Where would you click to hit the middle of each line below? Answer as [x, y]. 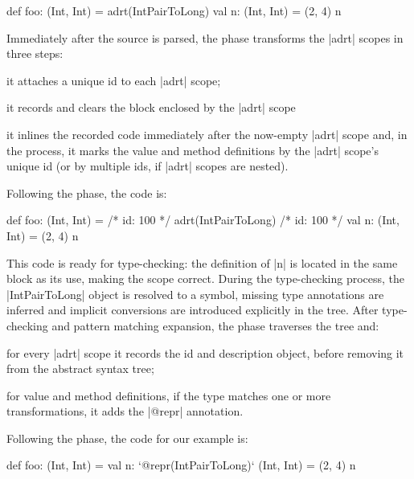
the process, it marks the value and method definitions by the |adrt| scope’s [193, 150]
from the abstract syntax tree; [80, 368]
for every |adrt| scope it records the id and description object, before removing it [205, 352]
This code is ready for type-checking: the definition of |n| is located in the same [202, 262]
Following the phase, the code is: [87, 192]
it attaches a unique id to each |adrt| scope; [114, 80]
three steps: [35, 53]
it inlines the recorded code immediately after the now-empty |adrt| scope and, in [207, 134]
